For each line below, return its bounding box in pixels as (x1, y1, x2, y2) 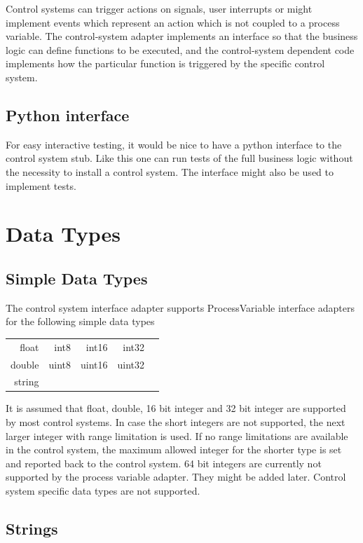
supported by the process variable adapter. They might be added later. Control (6, 469, 346, 484)
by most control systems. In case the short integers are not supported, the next (6, 415, 345, 429)
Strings (6, 517, 58, 539)
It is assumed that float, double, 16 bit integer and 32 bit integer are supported (6, 401, 346, 415)
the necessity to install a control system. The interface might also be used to (6, 164, 334, 179)
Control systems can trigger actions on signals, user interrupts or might (6, 1, 313, 15)
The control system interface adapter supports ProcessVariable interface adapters (6, 300, 355, 315)
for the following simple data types (6, 314, 155, 329)
